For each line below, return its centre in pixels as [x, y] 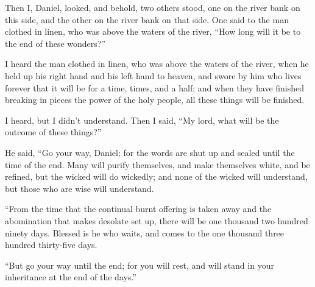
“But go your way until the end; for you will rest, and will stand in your [140, 265]
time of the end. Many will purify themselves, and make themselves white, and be [157, 164]
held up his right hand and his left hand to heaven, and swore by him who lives [153, 75]
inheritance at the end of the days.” [71, 277]
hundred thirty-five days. [51, 245]
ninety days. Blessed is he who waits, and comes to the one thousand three [145, 232]
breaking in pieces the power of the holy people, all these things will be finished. [155, 100]
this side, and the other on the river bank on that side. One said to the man [147, 19]
